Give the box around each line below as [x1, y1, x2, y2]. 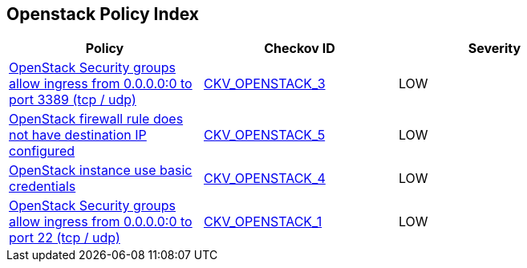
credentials [9, 178, 76, 195]
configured [9, 143, 75, 160]
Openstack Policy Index [6, 4, 200, 24]
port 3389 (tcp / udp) [9, 91, 136, 108]
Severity [468, 40, 521, 57]
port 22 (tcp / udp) [9, 229, 120, 246]
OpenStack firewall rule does [9, 111, 184, 128]
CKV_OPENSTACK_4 [203, 170, 326, 187]
